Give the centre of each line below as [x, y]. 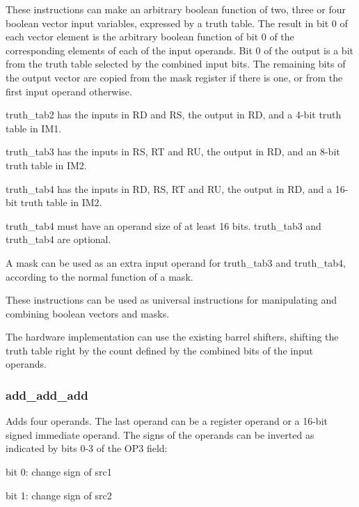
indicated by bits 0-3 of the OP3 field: [87, 448]
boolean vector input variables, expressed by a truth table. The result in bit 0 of [177, 23]
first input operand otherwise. [69, 91]
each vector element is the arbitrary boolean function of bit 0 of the [150, 37]
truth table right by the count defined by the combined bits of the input [159, 350]
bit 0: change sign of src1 [59, 472]
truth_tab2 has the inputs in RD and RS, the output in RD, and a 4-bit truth [174, 115]
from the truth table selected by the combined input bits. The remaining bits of [176, 64]
